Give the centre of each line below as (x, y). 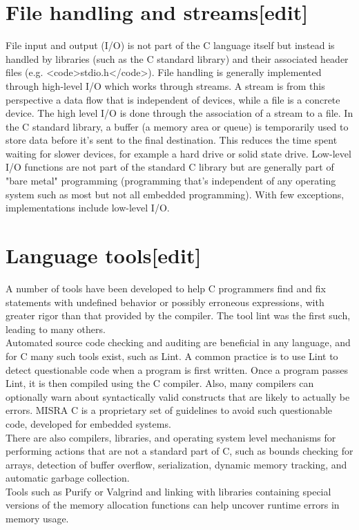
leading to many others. (56, 329)
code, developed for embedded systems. (88, 423)
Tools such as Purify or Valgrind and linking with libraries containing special (168, 491)
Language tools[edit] (104, 255)
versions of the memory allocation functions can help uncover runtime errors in (173, 505)
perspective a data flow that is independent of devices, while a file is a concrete (173, 99)
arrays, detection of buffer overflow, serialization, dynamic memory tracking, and (176, 464)
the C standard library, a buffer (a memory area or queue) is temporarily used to (177, 126)
